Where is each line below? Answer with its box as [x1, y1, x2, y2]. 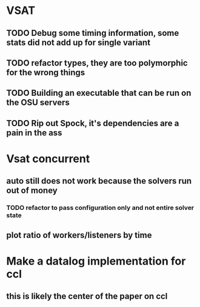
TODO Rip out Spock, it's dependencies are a [6, 118, 179, 128]
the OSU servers [6, 98, 70, 108]
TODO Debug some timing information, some [6, 28, 179, 38]
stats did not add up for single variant [6, 37, 150, 47]
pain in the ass [6, 127, 62, 138]
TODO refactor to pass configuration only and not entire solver [6, 204, 195, 212]
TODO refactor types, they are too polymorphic [6, 58, 188, 68]
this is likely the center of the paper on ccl [6, 291, 168, 302]
